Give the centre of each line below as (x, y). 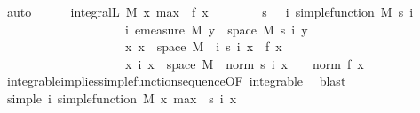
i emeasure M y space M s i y (216, 29)
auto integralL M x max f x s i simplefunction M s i (210, 11)
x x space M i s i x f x (203, 46)
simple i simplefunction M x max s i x (122, 98)
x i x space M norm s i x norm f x (244, 63)
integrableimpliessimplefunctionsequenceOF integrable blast (176, 81)
